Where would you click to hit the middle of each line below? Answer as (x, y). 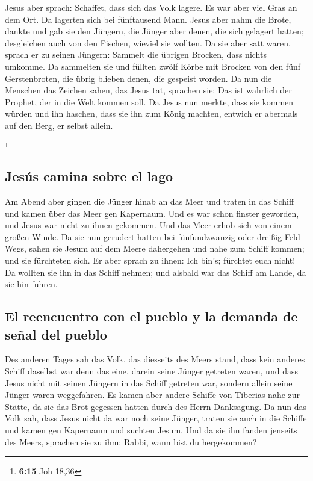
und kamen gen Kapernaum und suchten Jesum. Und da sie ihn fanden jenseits (151, 430)
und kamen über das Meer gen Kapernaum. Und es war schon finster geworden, (152, 213)
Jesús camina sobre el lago (89, 176)
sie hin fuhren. (31, 284)
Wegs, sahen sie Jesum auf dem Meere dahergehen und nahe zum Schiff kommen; (155, 248)
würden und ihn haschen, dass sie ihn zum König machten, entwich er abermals (151, 113)
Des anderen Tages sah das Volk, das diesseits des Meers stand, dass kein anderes (155, 359)
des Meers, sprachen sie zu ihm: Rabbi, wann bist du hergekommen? (131, 442)
